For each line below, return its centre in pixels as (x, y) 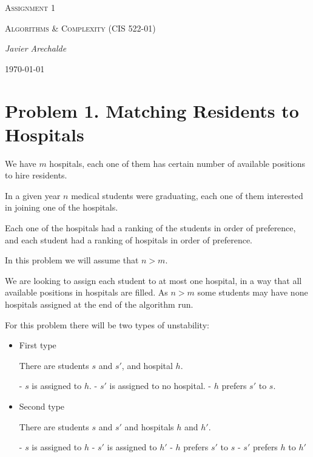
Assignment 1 (30, 7)
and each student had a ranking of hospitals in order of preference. (129, 239)
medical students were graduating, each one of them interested (187, 195)
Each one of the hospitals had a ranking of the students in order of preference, (150, 228)
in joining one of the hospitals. (62, 207)
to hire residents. (36, 175)
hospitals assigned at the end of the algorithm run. (99, 304)
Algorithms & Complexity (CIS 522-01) (80, 28)
